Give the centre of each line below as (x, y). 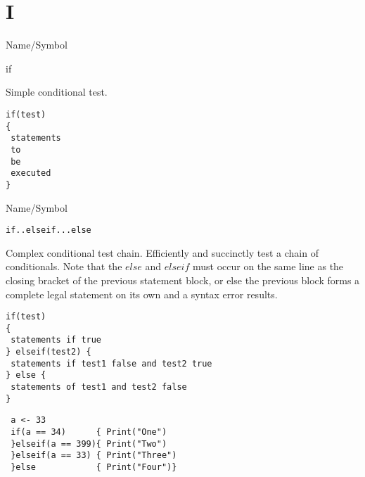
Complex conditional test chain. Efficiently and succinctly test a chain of (162, 252)
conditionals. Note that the (64, 266)
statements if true (56, 340)
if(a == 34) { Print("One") (89, 432)
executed (31, 173)
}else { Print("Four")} (94, 467)
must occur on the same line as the (268, 266)
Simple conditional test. (57, 92)
